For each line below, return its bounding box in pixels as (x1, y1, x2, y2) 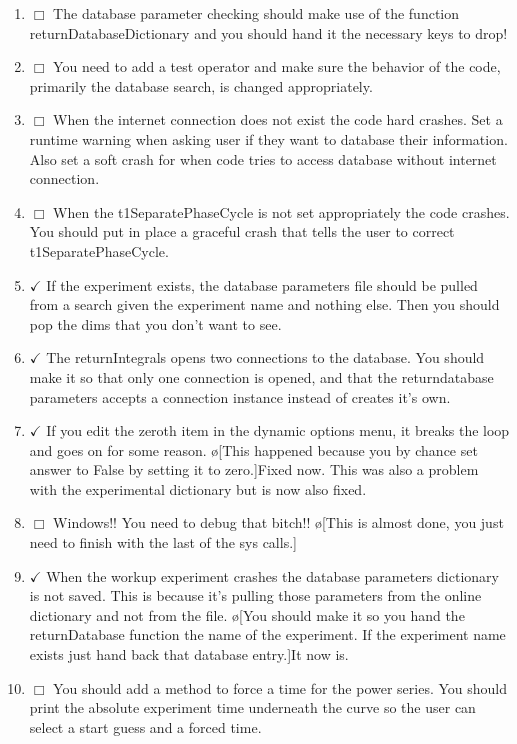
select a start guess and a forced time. (29, 716, 262, 737)
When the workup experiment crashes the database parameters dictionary (46, 565, 499, 586)
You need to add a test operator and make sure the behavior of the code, (53, 56, 501, 77)
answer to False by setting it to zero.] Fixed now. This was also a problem (29, 459, 479, 480)
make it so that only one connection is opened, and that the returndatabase (29, 366, 494, 387)
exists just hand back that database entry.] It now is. (29, 644, 349, 665)
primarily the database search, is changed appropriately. (29, 75, 373, 96)
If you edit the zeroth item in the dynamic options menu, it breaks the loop (46, 420, 510, 441)
